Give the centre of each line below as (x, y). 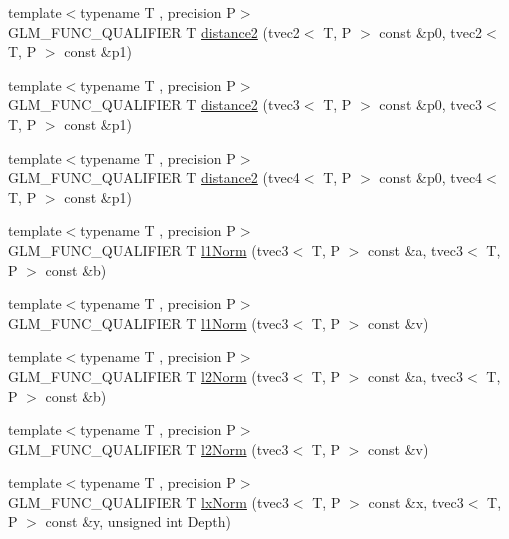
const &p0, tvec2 (431, 31)
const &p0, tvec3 (431, 104)
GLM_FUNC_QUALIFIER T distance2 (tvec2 (154, 31)
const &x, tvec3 (416, 501)
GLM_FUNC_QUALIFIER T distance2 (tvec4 (154, 177)
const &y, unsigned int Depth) (138, 521)
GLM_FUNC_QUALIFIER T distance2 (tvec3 (154, 104)
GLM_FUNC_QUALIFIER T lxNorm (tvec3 (148, 501)
